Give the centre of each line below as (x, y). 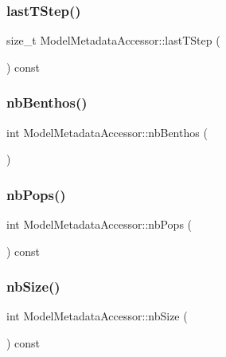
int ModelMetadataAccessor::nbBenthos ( (107, 132)
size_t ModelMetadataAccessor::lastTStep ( (113, 40)
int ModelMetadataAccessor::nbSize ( (97, 316)
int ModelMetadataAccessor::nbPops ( (99, 224)
